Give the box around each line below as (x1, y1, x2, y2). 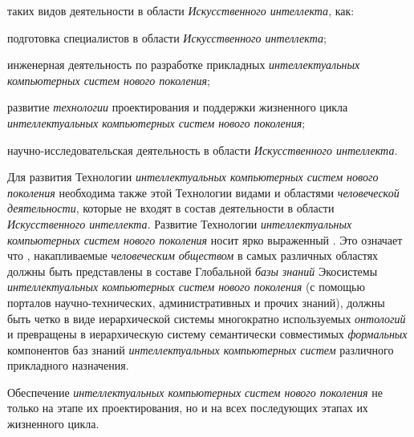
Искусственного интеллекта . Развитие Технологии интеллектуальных (7, 215, 352, 232)
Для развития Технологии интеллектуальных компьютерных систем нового (7, 168, 379, 185)
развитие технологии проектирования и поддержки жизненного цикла (7, 99, 348, 115)
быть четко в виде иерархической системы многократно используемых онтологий (7, 310, 406, 326)
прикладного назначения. (7, 357, 129, 374)
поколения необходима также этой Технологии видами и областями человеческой (7, 184, 400, 200)
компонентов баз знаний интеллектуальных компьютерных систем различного (7, 341, 394, 358)
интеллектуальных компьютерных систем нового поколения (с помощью (7, 278, 365, 295)
